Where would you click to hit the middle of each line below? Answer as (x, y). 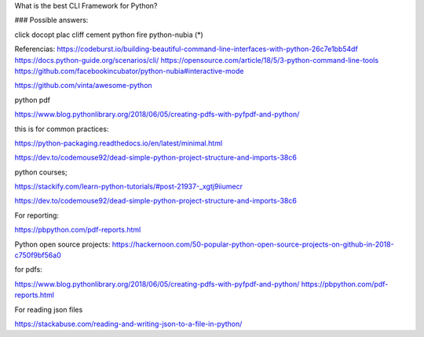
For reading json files (49, 310)
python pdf (33, 100)
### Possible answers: (51, 20)
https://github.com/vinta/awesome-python (83, 86)
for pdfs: (28, 269)
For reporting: (37, 215)
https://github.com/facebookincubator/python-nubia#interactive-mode (129, 71)
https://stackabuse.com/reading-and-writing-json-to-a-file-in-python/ (128, 324)
